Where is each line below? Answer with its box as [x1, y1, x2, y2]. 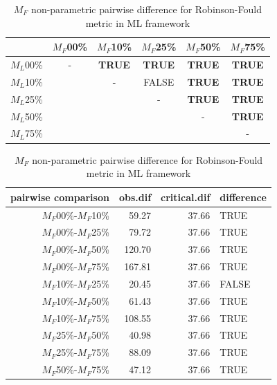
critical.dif [161, 189, 211, 204]
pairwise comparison [10, 189, 109, 204]
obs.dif [118, 189, 152, 204]
